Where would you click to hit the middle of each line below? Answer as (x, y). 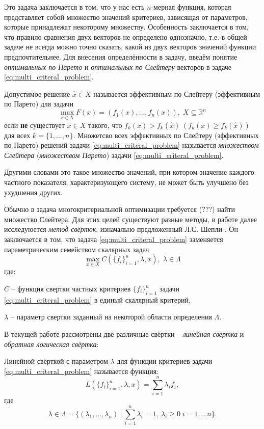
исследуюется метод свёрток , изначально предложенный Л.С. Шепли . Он (121, 229)
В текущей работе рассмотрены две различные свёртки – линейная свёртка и (124, 333)
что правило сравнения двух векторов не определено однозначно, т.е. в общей (126, 36)
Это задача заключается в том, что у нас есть (74, 7)
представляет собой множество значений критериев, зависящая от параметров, (126, 17)
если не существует (34, 125)
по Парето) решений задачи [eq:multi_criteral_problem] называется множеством (131, 145)
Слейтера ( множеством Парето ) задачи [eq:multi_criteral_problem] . (114, 155)
